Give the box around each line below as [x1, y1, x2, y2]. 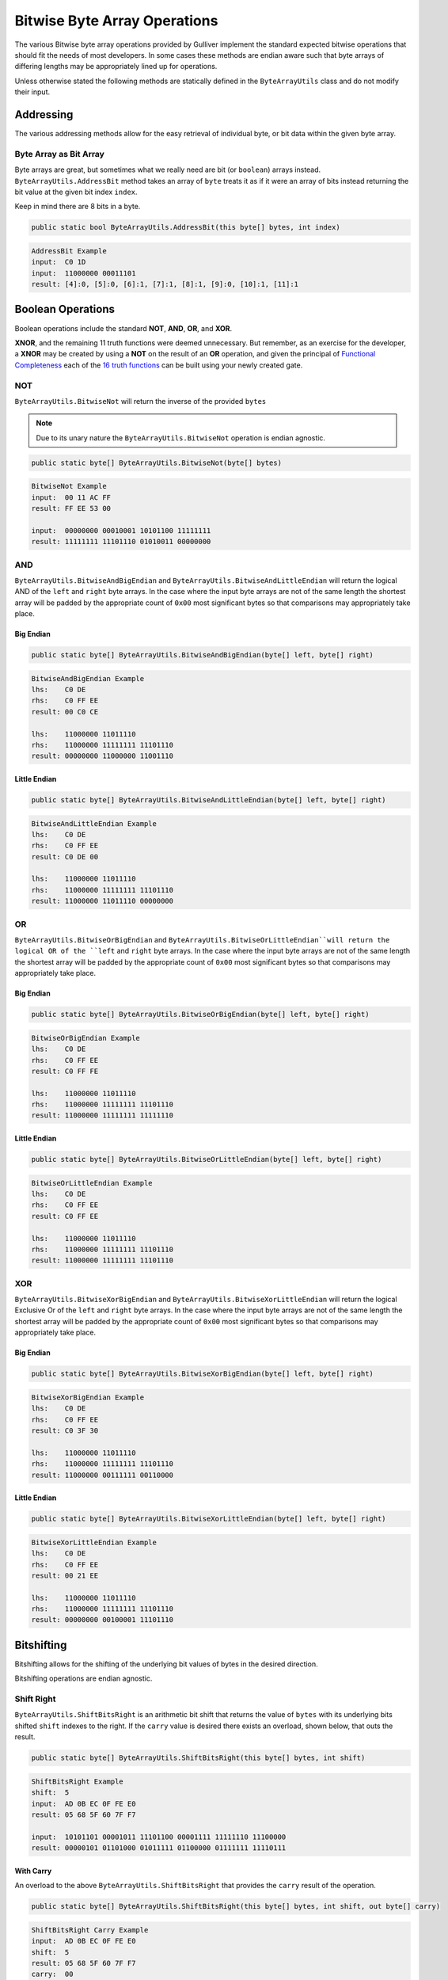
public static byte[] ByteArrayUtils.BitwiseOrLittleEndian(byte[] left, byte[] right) [31, 1155, 382, 1164]
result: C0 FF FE [31, 1066, 99, 1076]
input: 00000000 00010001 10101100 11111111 [31, 526, 211, 535]
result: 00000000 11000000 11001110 [31, 752, 174, 760]
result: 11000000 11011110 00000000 [31, 897, 174, 906]
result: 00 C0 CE [31, 707, 99, 716]
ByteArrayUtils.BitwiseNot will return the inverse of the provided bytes [14, 396, 267, 406]
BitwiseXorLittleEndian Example [31, 1537, 158, 1547]
